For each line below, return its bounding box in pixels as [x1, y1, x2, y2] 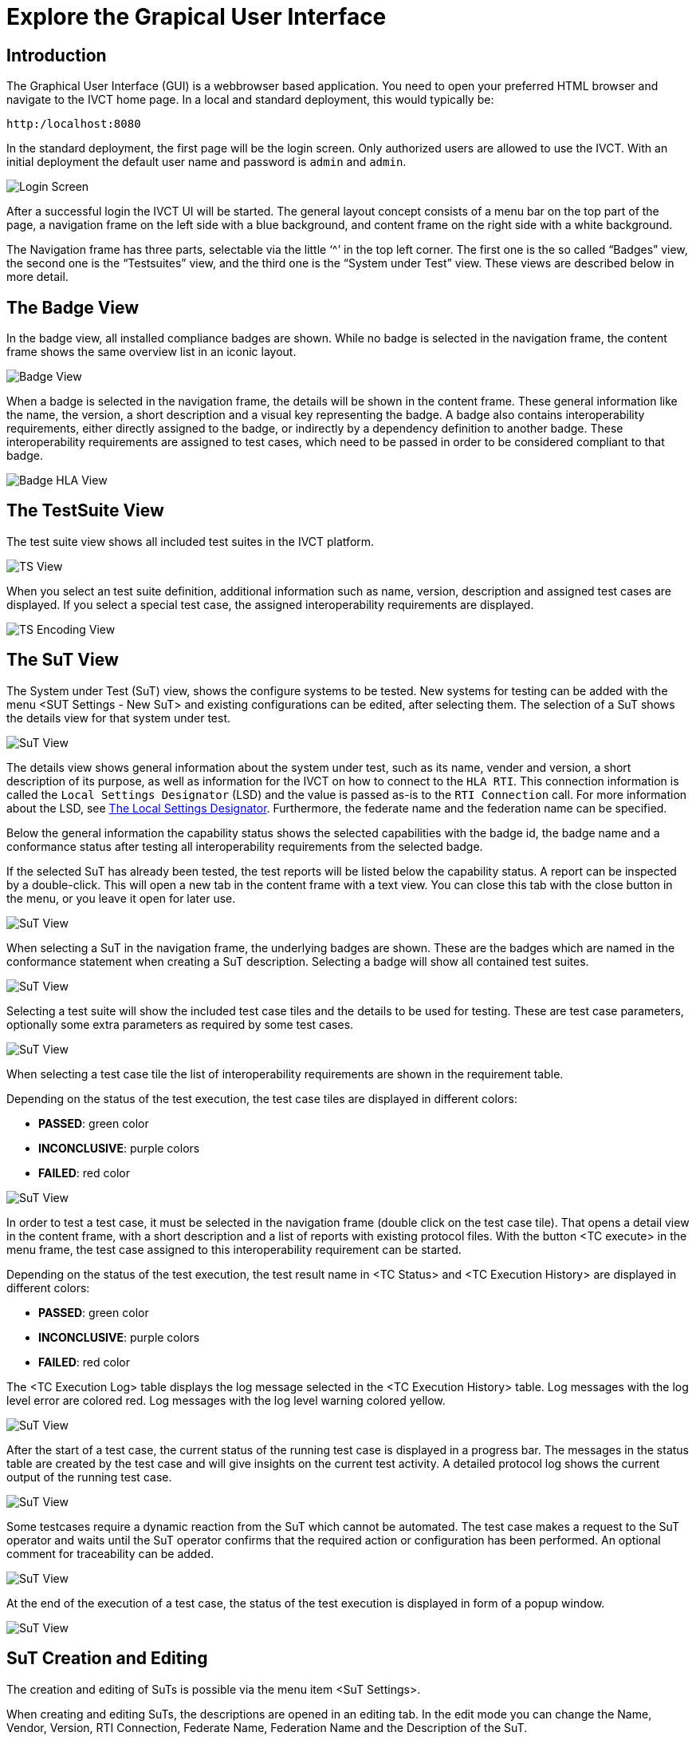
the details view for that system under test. [6, 710, 231, 725]
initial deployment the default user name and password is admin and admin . [6, 155, 407, 169]
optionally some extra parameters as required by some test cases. [6, 1017, 354, 1031]
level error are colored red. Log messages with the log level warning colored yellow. [6, 1393, 446, 1407]
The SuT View [6, 650, 119, 670]
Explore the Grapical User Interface [6, 3, 387, 30]
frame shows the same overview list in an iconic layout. [6, 345, 297, 359]
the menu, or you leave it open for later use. [6, 891, 236, 905]
